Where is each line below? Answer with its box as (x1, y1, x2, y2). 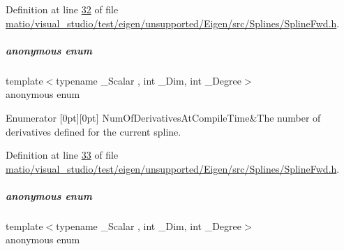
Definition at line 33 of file (6, 148, 119, 162)
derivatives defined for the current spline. (6, 124, 181, 138)
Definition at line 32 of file (6, 2, 119, 16)
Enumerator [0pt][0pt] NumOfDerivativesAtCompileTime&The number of (6, 110, 321, 124)
